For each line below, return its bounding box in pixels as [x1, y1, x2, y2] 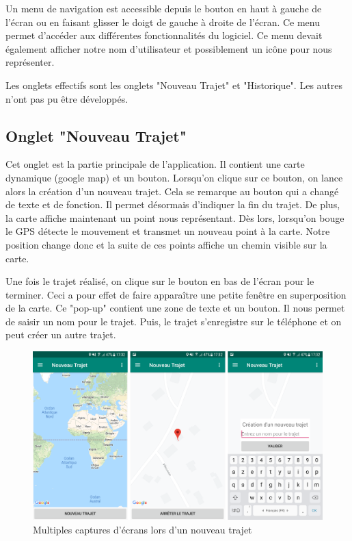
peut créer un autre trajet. [5, 327, 116, 342]
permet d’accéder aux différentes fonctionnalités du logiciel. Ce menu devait [5, 28, 323, 42]
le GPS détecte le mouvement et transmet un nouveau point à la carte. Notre [5, 224, 330, 238]
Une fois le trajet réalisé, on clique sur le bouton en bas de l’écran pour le [5, 274, 314, 288]
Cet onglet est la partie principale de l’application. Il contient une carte [5, 157, 305, 171]
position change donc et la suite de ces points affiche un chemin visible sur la [5, 237, 327, 251]
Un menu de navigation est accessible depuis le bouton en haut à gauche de [5, 1, 322, 15]
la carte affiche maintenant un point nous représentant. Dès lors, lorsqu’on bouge [5, 210, 344, 225]
